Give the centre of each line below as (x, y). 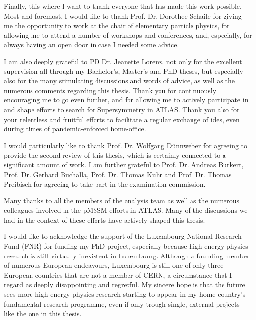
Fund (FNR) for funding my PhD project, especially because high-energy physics (126, 246)
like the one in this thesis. (43, 313)
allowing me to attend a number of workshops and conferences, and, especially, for (128, 35)
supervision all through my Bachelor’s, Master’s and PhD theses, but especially (124, 71)
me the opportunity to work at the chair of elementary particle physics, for (117, 25)
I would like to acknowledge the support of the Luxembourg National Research (123, 236)
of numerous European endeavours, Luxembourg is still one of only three (114, 265)
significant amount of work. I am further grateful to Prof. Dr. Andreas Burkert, (124, 164)
